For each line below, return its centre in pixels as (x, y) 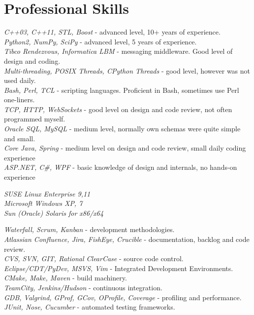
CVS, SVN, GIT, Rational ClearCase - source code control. (94, 258)
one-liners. (19, 99)
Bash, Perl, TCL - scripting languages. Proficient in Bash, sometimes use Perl (122, 90)
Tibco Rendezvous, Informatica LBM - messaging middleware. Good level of (118, 51)
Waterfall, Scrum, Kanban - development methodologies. (89, 229)
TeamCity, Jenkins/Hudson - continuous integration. (83, 287)
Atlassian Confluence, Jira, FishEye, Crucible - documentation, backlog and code (127, 239)
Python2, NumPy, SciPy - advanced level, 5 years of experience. (100, 41)
